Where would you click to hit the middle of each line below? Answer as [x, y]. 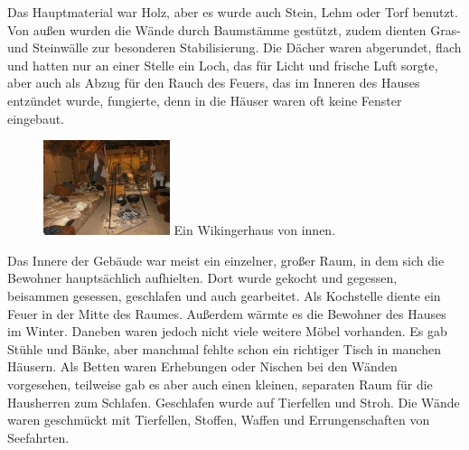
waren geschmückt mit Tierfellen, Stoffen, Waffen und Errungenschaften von [219, 420]
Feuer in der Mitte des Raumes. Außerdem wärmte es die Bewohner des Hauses [227, 313]
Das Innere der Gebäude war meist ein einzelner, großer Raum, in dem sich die [226, 260]
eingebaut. [36, 118]
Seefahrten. [38, 437]
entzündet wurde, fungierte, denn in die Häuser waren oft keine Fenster [205, 100]
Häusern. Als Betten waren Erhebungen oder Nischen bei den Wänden [202, 366]
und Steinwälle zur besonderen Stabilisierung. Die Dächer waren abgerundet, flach [234, 47]
